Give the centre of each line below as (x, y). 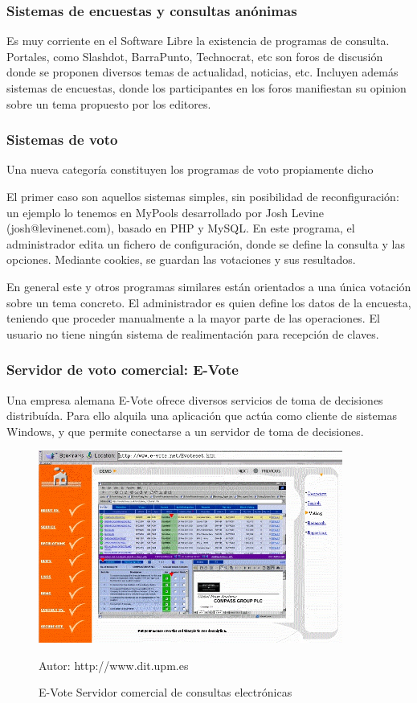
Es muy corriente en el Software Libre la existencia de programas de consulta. (198, 41)
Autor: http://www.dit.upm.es (114, 665)
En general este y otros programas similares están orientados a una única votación (209, 286)
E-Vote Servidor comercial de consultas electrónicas (166, 692)
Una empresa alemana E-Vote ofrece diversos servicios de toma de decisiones (195, 399)
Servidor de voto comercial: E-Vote (123, 370)
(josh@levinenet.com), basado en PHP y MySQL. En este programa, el (181, 228)
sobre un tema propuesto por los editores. (109, 103)
